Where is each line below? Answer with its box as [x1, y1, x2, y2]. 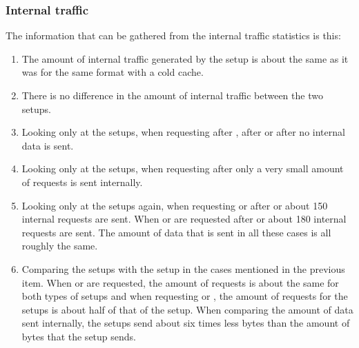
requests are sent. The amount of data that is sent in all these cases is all [21, 225, 331, 239]
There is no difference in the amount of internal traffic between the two [21, 88, 323, 102]
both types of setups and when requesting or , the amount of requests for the [21, 289, 348, 303]
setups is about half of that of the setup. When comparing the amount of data [21, 302, 353, 316]
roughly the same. [21, 238, 98, 253]
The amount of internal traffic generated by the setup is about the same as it [21, 51, 349, 65]
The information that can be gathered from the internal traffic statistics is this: [6, 28, 341, 43]
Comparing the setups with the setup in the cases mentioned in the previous [21, 261, 345, 276]
